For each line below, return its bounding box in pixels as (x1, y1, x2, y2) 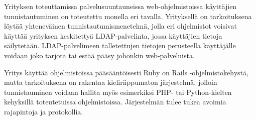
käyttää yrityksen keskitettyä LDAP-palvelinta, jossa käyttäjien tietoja (4, 30, 222, 41)
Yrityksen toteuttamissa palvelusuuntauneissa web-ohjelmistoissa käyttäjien (4, 1, 237, 11)
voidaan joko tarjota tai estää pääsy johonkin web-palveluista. (4, 50, 195, 60)
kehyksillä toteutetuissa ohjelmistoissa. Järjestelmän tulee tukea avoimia (4, 96, 226, 107)
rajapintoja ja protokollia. (4, 106, 83, 116)
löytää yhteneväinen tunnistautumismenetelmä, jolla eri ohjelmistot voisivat (4, 21, 237, 31)
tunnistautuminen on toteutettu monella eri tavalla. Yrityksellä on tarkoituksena (4, 11, 252, 21)
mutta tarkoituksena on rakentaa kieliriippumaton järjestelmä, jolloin (4, 77, 217, 87)
